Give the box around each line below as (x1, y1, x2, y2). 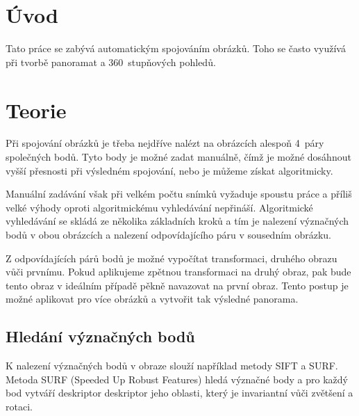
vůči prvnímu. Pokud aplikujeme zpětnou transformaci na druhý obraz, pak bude (6, 264, 351, 279)
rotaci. (6, 399, 33, 413)
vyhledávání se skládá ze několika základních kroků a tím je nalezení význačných (6, 214, 349, 228)
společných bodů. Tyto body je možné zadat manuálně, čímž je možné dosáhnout (6, 150, 351, 164)
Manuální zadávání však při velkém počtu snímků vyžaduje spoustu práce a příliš (6, 186, 352, 201)
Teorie (6, 95, 67, 124)
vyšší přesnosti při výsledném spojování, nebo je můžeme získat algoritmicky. (6, 163, 333, 177)
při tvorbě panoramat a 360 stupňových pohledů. (6, 54, 216, 69)
